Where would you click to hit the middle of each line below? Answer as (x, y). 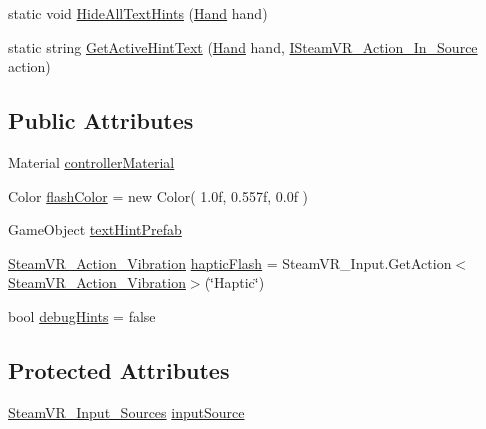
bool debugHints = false (82, 315)
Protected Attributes (119, 369)
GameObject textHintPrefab (95, 229)
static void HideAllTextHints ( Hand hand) (138, 13)
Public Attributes (101, 120)
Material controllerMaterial (91, 161)
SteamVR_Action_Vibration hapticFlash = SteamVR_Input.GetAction (230, 262)
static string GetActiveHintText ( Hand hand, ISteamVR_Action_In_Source (243, 46)
